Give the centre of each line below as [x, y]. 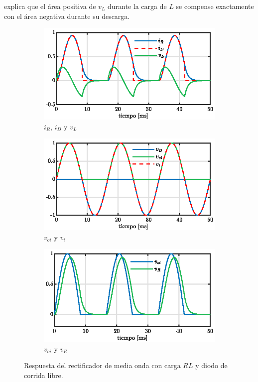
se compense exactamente [215, 6]
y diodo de [211, 365]
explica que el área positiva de [50, 6]
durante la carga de [137, 6]
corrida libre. [44, 375]
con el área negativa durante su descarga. [67, 16]
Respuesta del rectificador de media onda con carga [102, 365]
